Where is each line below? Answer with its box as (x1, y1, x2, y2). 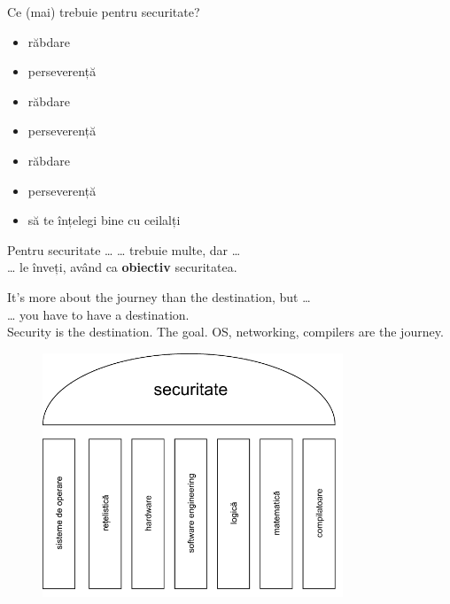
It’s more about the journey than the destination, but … (7, 287, 311, 306)
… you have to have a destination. (7, 305, 190, 323)
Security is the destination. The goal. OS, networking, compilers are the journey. (7, 322, 444, 341)
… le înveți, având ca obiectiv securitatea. (7, 258, 237, 276)
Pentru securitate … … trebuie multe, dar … (7, 240, 241, 259)
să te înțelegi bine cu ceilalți (27, 211, 181, 229)
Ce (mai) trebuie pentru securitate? (7, 3, 200, 20)
